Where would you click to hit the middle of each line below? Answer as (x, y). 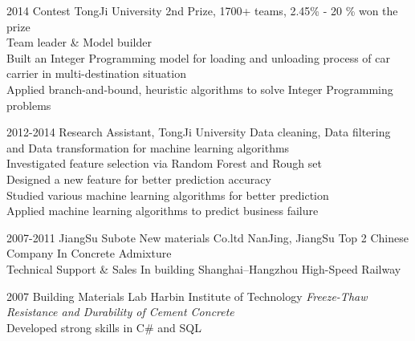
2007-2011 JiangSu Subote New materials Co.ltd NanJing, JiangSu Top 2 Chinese (207, 237)
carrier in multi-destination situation (96, 73)
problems (29, 105)
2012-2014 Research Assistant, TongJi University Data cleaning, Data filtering (199, 132)
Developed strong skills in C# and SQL (104, 327)
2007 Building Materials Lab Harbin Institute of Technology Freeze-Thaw (187, 296)
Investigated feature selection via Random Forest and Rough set (164, 163)
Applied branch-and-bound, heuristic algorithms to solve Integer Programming (200, 89)
